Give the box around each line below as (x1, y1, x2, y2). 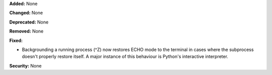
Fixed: (9, 37, 23, 43)
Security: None (9, 62, 42, 68)
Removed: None (9, 28, 44, 34)
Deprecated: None (9, 19, 49, 25)
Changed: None (9, 10, 43, 16)
